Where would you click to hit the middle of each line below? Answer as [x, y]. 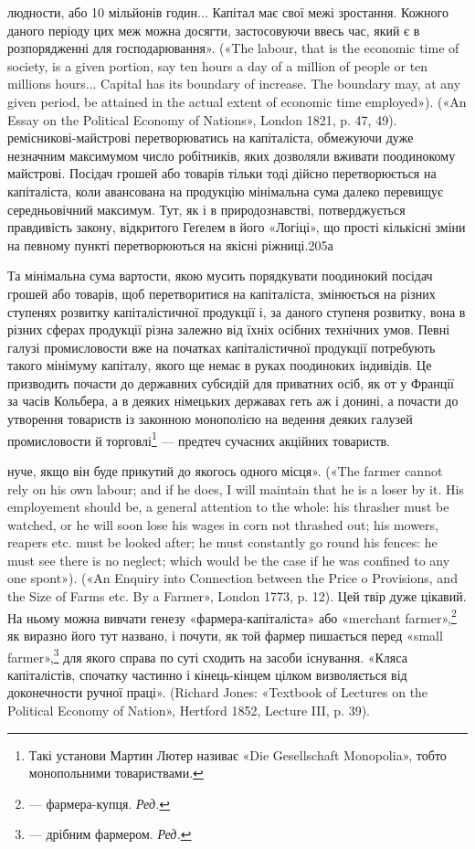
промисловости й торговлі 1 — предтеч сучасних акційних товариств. [199, 439]
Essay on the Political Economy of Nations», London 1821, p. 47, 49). [202, 119]
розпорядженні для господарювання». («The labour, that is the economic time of [233, 48]
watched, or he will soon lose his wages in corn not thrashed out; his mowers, [223, 524]
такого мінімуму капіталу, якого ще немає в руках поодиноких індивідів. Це [220, 365]
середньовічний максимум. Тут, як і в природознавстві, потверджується [206, 209]
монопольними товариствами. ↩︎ [116, 773]
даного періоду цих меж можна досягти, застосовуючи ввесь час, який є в [214, 30]
